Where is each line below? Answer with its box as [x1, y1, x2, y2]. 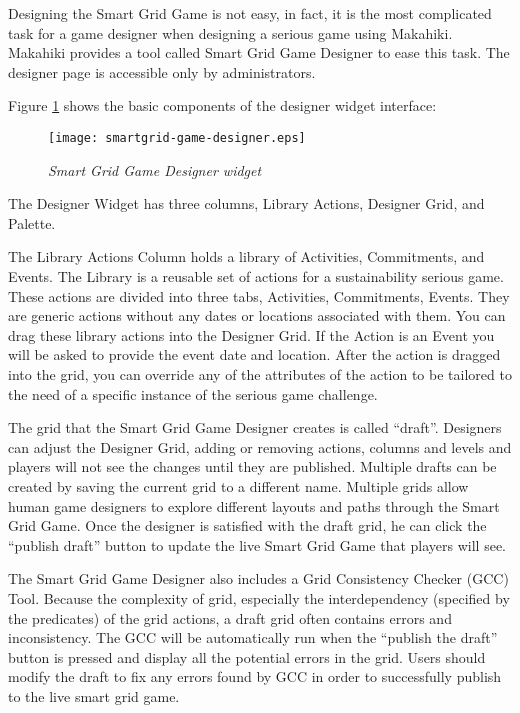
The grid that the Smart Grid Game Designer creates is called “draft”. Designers [8, 417, 502, 438]
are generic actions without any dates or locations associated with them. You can [8, 305, 506, 326]
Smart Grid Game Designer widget [48, 159, 262, 180]
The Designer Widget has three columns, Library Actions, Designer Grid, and [8, 193, 485, 214]
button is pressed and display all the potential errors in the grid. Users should [8, 646, 486, 667]
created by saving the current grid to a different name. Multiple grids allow [8, 475, 469, 496]
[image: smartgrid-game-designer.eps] [48, 130, 306, 145]
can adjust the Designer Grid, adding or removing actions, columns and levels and [8, 436, 512, 457]
